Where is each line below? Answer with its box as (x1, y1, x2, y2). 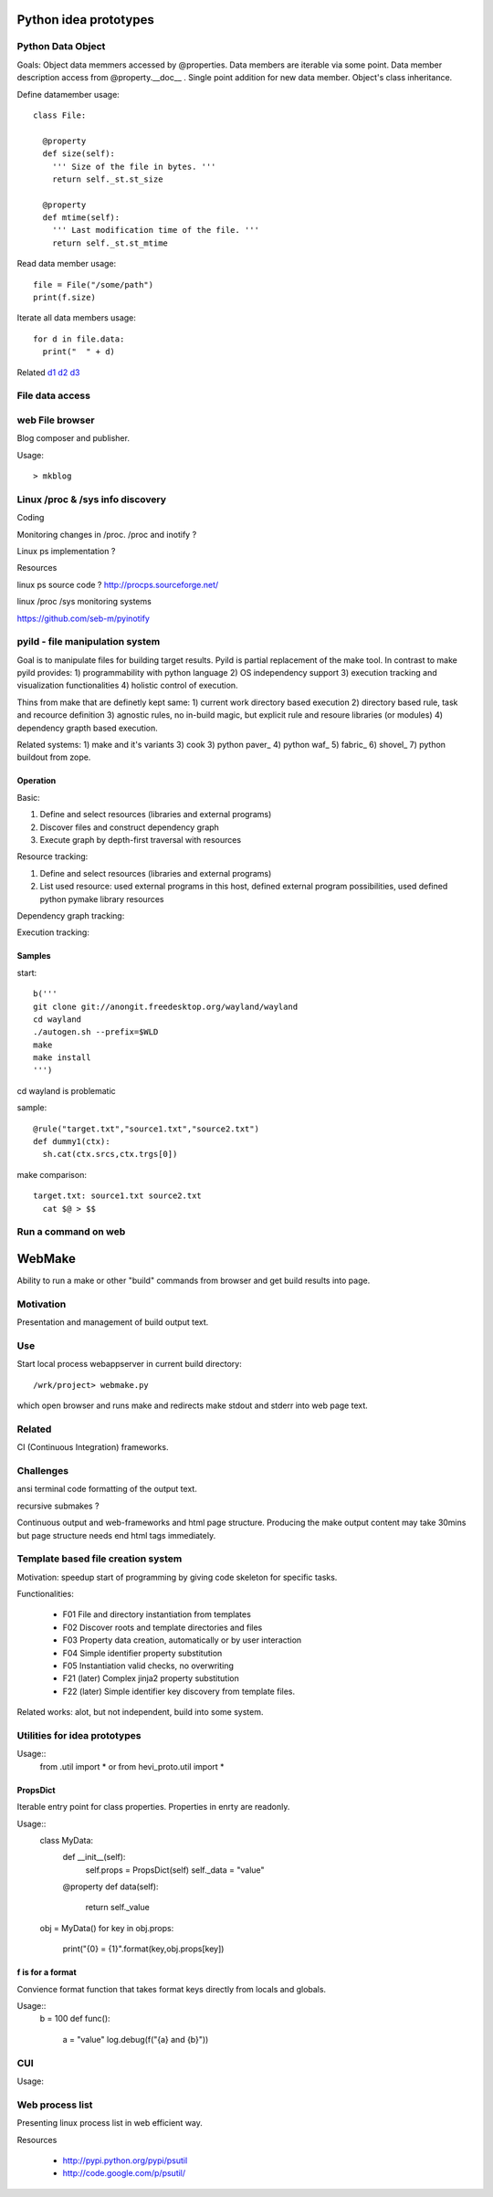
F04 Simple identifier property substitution (62, 1647, 223, 1658)
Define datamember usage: (16, 89, 121, 100)
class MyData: (39, 1834, 94, 1845)
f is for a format (16, 1967, 77, 1978)
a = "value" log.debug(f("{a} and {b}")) (62, 2034, 209, 2045)
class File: (33, 110, 87, 121)
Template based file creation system (16, 1552, 183, 1565)
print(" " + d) (42, 347, 116, 357)
